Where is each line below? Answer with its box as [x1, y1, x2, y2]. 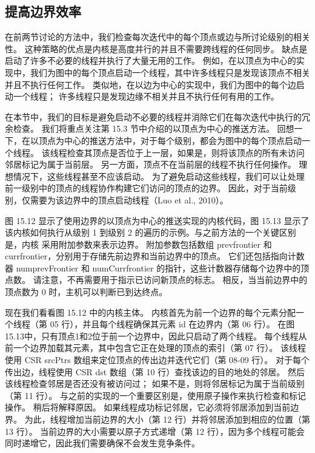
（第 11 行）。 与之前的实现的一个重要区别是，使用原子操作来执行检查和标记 [5, 389, 306, 401]
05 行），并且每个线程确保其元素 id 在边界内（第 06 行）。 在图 [50, 318, 295, 330]
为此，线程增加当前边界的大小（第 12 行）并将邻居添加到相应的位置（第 [24, 413, 310, 426]
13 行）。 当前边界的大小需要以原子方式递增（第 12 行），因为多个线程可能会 [5, 424, 305, 437]
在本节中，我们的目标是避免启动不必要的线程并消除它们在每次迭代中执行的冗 [5, 110, 310, 123]
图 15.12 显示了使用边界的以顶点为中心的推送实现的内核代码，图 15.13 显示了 [5, 214, 310, 226]
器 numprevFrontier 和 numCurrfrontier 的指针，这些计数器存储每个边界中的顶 [5, 261, 310, 274]
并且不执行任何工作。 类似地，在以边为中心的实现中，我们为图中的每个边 [5, 78, 296, 90]
